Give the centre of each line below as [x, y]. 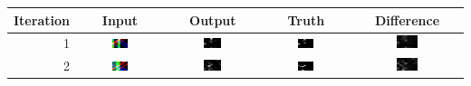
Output [213, 19]
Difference [407, 19]
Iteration [42, 19]
